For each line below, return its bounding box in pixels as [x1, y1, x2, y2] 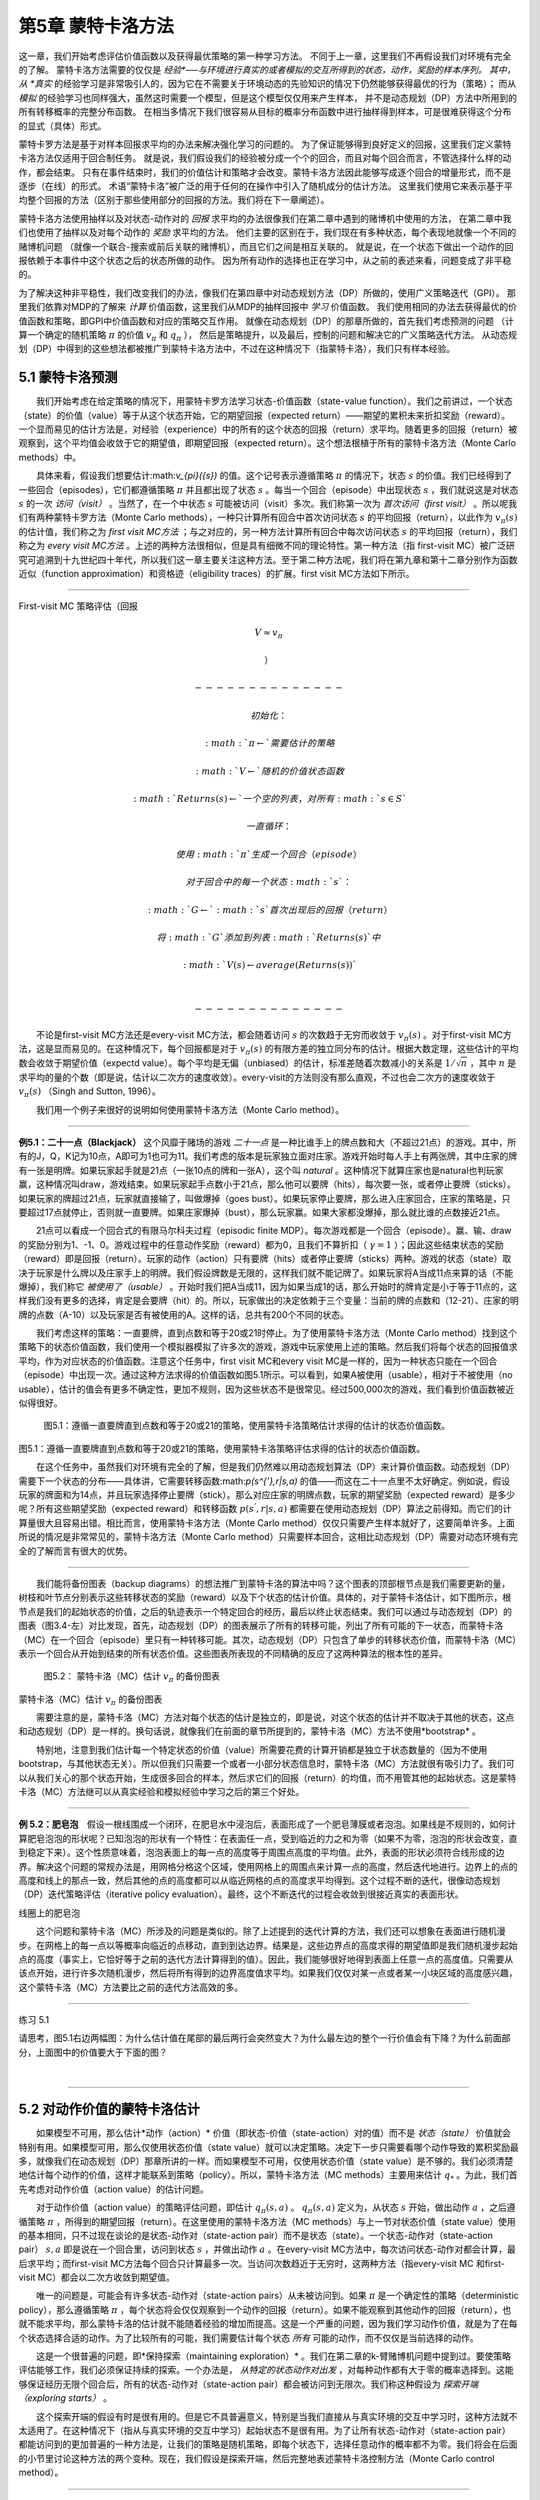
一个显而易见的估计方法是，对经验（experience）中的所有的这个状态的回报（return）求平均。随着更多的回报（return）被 [18, 423, 518, 435]
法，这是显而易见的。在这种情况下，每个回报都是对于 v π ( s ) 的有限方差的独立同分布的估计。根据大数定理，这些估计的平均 [18, 1043, 519, 1057]
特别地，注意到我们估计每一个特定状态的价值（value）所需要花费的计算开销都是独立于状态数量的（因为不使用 [36, 1743, 488, 1755]
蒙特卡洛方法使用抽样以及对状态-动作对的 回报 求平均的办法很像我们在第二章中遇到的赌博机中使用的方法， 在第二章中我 [18, 212, 512, 224]
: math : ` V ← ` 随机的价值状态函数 [195, 765, 345, 777]
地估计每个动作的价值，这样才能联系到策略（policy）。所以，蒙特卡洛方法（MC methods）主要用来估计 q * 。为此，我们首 [18, 2169, 519, 2184]
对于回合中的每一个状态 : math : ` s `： [185, 876, 352, 888]
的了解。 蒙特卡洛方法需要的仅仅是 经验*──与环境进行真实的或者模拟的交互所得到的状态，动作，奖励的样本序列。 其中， [18, 63, 516, 75]
